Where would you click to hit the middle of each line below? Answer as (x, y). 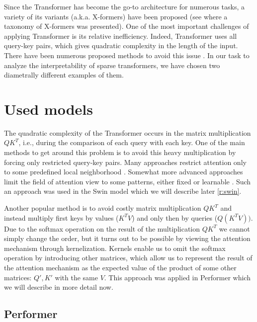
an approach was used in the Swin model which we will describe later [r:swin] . (123, 191)
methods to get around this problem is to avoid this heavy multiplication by (120, 152)
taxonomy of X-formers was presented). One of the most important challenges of (127, 26)
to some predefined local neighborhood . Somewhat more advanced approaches (124, 172)
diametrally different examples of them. (64, 75)
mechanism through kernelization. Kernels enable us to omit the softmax (115, 248)
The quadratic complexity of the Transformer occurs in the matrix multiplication (128, 132)
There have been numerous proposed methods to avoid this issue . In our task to (127, 55)
